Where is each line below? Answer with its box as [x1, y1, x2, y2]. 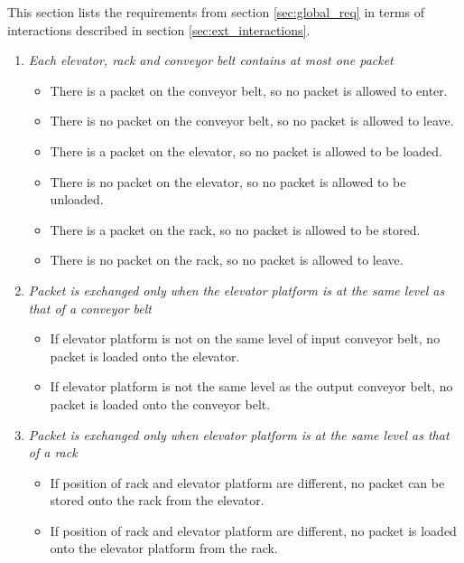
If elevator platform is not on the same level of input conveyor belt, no [50, 329, 441, 348]
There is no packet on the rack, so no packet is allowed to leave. [50, 250, 404, 269]
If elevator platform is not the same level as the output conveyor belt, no [50, 377, 453, 396]
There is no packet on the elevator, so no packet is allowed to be [50, 172, 406, 191]
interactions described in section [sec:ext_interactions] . [7, 20, 311, 39]
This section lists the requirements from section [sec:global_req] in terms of [7, 3, 425, 21]
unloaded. [50, 190, 104, 209]
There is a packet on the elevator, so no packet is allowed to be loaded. [50, 141, 442, 160]
